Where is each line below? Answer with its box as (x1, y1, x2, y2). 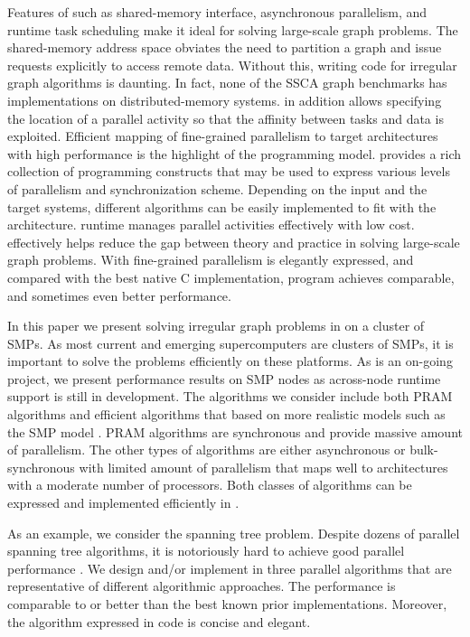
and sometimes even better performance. (7, 286, 231, 304)
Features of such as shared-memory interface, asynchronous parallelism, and (7, 3, 428, 21)
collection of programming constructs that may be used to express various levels (7, 162, 450, 181)
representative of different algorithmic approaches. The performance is (7, 576, 396, 595)
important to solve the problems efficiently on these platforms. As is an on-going (7, 351, 453, 370)
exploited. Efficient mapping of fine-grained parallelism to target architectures (7, 126, 438, 145)
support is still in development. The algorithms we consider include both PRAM (7, 387, 453, 406)
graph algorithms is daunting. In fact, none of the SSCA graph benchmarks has (7, 73, 447, 92)
